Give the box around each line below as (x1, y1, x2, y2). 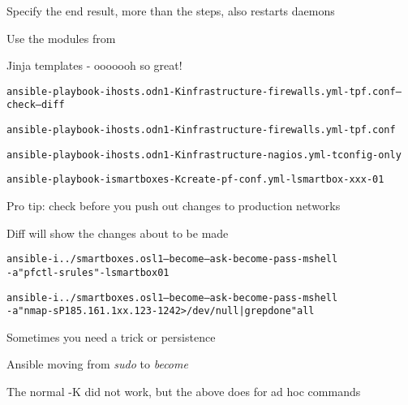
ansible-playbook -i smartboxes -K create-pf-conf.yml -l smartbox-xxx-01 (6, 174, 384, 186)
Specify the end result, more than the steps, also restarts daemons (6, 2, 335, 19)
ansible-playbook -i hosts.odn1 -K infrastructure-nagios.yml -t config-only (6, 149, 402, 161)
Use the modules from (6, 29, 116, 46)
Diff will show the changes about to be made (6, 224, 229, 241)
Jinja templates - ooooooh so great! (6, 57, 183, 74)
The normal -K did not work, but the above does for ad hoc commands (6, 383, 361, 400)
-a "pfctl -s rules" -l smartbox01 (6, 266, 170, 278)
